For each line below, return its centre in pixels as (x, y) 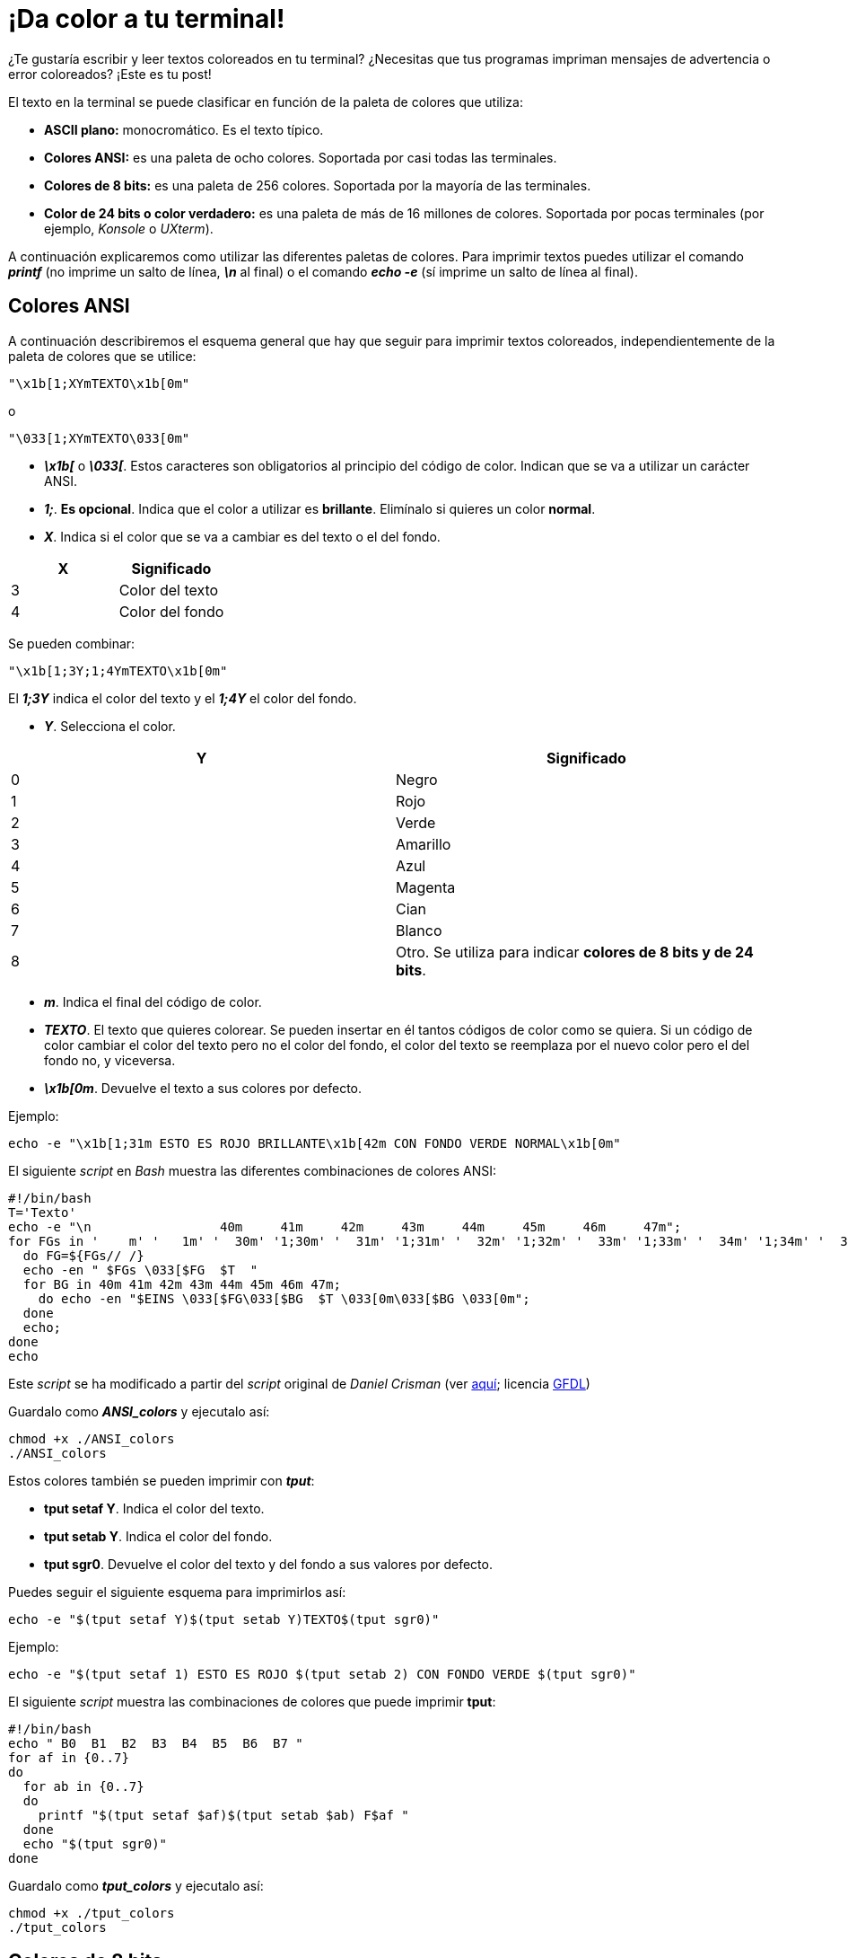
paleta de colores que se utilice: (102, 356)
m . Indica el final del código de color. (153, 1001)
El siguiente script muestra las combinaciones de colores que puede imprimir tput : (252, 1701)
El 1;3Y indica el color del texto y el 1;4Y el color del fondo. (183, 698)
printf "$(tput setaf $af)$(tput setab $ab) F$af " (223, 1815)
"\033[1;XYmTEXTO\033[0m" (99, 438)
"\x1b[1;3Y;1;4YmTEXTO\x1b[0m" (118, 670)
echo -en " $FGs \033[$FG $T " (140, 1270)
